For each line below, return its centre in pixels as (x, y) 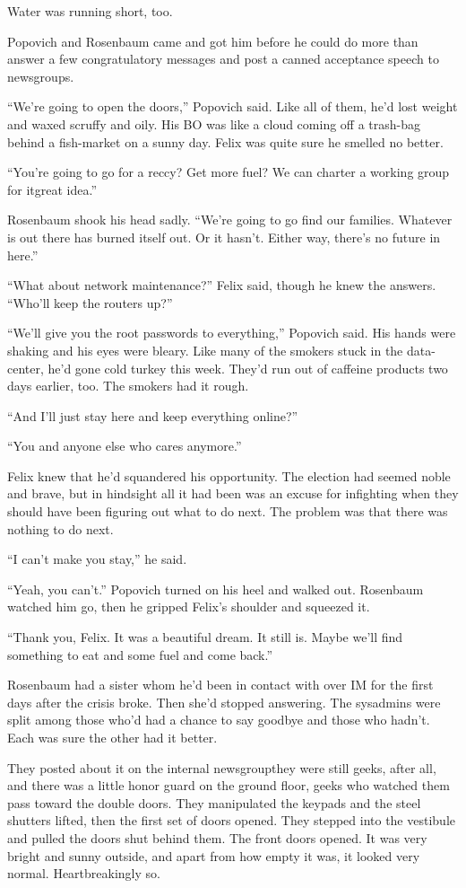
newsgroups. (41, 76)
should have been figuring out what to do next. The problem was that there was (228, 511)
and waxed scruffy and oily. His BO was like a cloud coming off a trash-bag (214, 123)
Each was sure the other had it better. (112, 737)
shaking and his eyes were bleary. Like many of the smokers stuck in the (205, 350)
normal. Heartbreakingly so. (84, 873)
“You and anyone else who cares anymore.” (125, 446)
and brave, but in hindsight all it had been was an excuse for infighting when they (233, 493)
